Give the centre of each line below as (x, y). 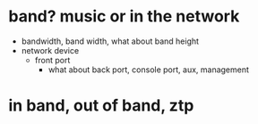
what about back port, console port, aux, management (149, 70)
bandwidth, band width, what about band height (110, 41)
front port (52, 60)
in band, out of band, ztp (101, 106)
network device (50, 50)
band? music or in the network (124, 17)
